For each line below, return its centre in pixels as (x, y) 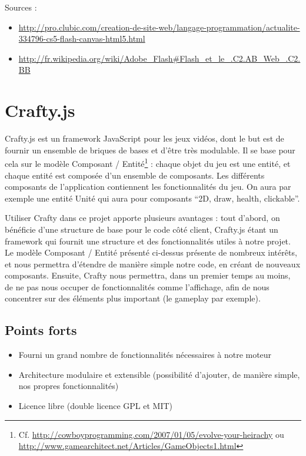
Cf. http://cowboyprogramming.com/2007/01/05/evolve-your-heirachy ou (151, 434)
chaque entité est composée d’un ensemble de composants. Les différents (135, 175)
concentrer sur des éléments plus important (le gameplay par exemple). (133, 298)
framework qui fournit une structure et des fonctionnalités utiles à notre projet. (148, 241)
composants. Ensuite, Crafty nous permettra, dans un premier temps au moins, (148, 275)
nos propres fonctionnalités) (69, 386)
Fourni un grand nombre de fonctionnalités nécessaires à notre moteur (145, 355)
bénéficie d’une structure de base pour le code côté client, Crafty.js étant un (142, 229)
